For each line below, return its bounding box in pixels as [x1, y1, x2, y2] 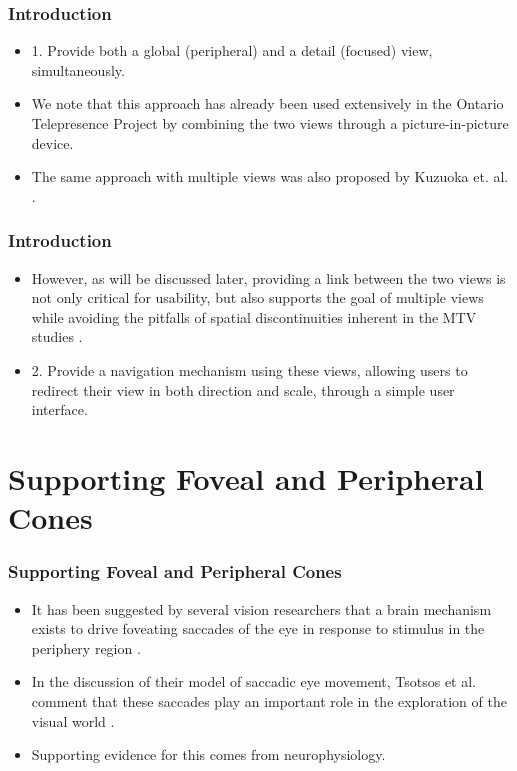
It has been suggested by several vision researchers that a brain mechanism [31, 598, 492, 619]
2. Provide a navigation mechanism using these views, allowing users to [31, 359, 468, 380]
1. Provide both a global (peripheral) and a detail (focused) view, [31, 40, 433, 61]
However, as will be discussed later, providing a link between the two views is [31, 267, 506, 288]
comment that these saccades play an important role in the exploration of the [31, 690, 507, 711]
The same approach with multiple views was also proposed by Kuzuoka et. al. [31, 166, 509, 187]
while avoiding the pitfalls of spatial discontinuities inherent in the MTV [31, 306, 477, 327]
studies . [31, 326, 83, 347]
